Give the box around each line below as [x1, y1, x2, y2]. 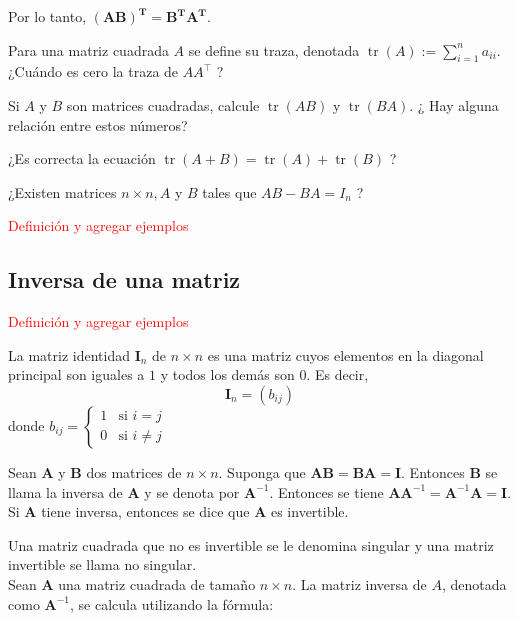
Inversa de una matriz [8, 264, 241, 295]
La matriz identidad [8, 344, 130, 365]
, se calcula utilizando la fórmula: [70, 593, 274, 614]
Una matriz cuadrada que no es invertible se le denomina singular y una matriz [8, 534, 494, 555]
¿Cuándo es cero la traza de [8, 61, 179, 82]
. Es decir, [306, 364, 369, 385]
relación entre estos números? [8, 114, 188, 135]
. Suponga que [218, 461, 306, 482]
